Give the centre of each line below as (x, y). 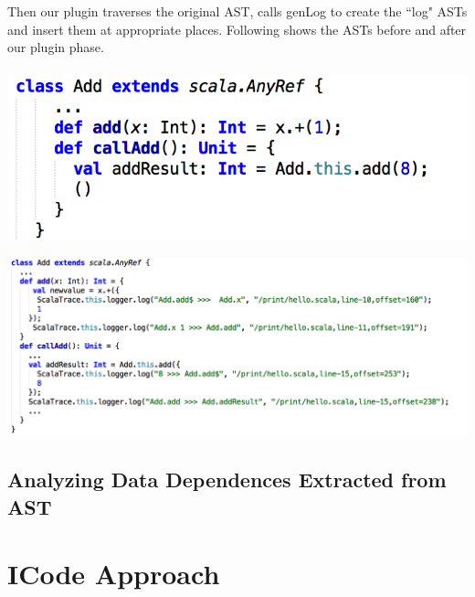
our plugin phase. (56, 47)
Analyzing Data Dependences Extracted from (227, 480)
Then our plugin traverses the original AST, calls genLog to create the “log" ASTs (237, 11)
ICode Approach (114, 574)
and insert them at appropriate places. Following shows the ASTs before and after (237, 29)
